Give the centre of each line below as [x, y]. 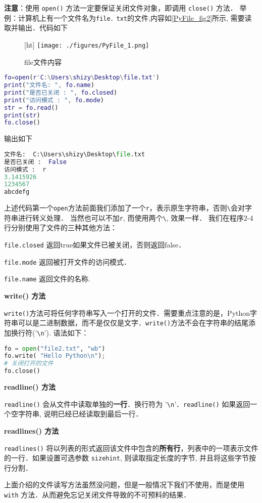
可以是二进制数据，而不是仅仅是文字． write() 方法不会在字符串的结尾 [133, 323]
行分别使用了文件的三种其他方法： [61, 227]
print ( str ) [22, 115]
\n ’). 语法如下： [63, 332]
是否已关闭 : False [35, 162]
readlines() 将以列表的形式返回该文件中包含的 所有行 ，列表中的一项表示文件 [131, 448]
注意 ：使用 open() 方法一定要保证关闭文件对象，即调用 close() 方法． [121, 8]
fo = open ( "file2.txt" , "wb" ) [55, 348]
